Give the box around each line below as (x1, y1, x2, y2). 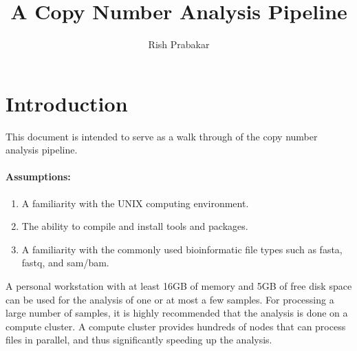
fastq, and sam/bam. (21, 255, 109, 270)
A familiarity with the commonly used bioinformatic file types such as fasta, (21, 242, 343, 256)
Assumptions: (6, 169, 71, 184)
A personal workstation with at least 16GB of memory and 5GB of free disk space (6, 279, 352, 293)
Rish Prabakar (148, 37, 210, 52)
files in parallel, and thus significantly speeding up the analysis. (6, 332, 272, 347)
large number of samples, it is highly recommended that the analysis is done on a (6, 306, 348, 320)
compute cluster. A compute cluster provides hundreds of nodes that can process (6, 319, 346, 333)
